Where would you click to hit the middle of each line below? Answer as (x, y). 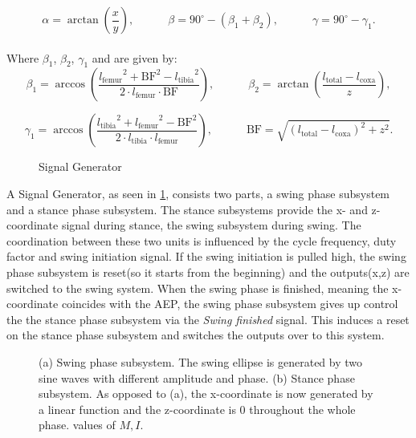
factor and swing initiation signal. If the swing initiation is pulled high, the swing (206, 256)
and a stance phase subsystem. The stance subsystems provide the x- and (187, 209)
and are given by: (135, 57)
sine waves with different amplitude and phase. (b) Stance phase (197, 377)
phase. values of (77, 425)
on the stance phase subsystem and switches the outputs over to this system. (196, 335)
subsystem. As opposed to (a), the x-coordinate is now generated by (206, 393)
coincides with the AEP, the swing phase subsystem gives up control (230, 304)
